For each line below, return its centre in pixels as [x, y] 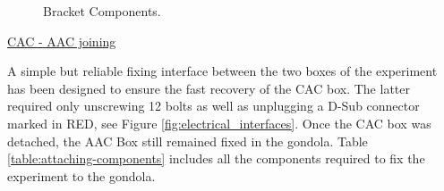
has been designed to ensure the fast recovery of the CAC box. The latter [209, 88]
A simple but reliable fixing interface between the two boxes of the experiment [222, 71]
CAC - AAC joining [62, 41]
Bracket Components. [102, 11]
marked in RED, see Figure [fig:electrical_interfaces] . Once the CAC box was [219, 123]
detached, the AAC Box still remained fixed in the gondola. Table [188, 141]
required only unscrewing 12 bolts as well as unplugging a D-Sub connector [213, 106]
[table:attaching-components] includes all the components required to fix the [216, 158]
